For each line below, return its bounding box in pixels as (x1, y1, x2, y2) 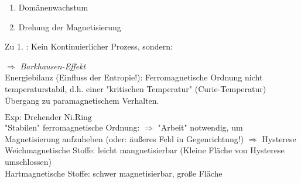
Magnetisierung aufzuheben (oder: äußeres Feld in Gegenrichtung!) (5, 132, 244, 145)
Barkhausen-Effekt (20, 59, 86, 72)
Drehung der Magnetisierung (18, 20, 121, 33)
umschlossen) (5, 155, 52, 167)
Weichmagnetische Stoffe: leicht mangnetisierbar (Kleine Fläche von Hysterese (5, 144, 285, 156)
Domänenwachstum (18, 1, 88, 13)
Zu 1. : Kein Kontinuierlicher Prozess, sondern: (5, 40, 173, 52)
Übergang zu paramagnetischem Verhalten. (5, 94, 159, 106)
